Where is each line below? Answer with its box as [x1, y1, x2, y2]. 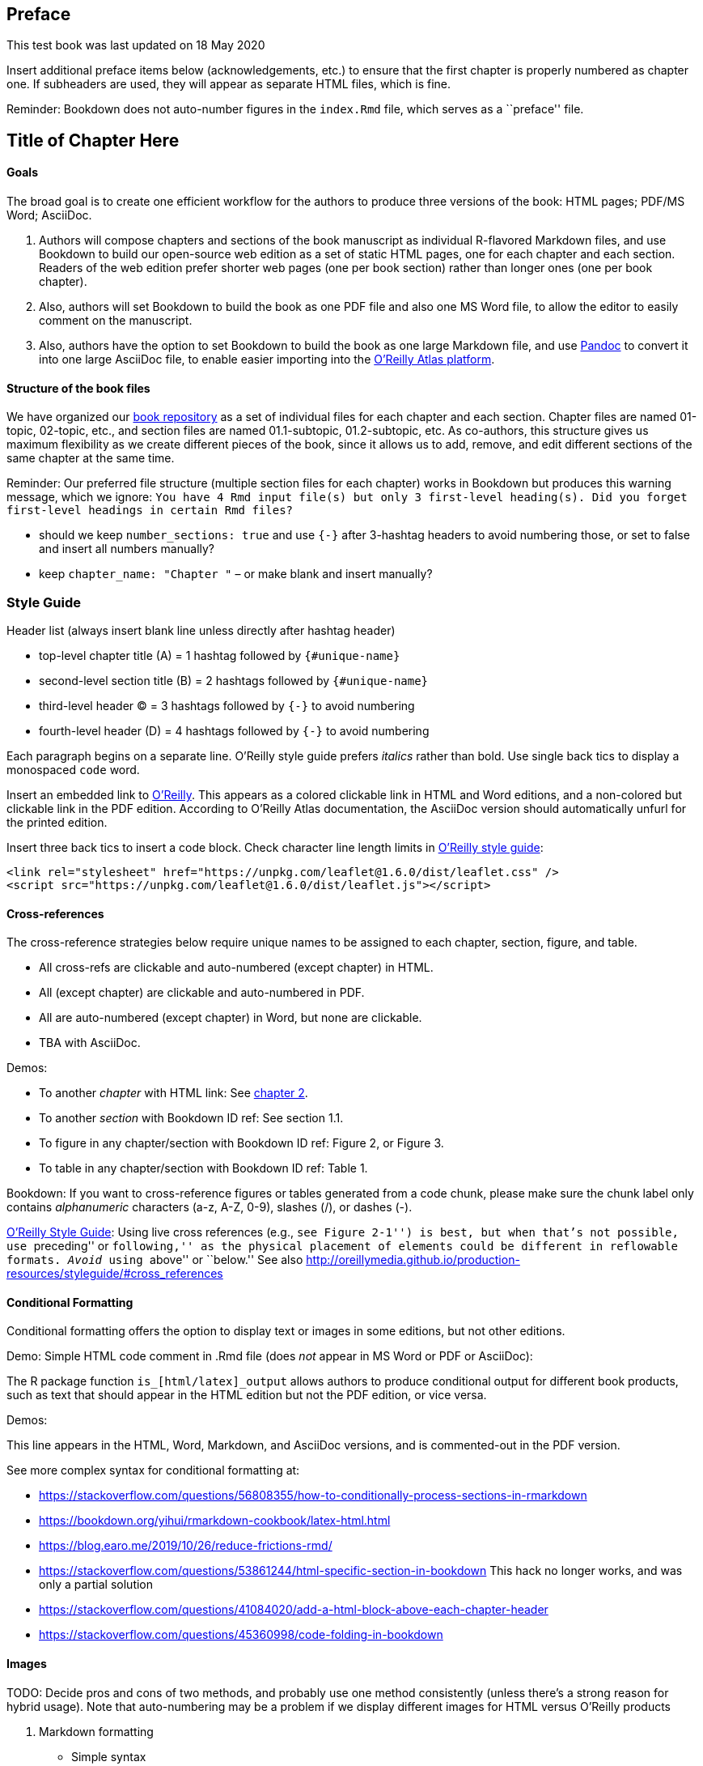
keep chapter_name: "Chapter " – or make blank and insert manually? [39, 567, 433, 581]
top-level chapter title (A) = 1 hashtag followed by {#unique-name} [39, 649, 400, 663]
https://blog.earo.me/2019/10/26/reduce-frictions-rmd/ [39, 1538, 332, 1553]
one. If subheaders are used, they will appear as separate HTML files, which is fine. [6, 77, 451, 91]
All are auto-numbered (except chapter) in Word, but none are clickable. [39, 1011, 422, 1025]
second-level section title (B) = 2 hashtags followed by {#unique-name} [39, 674, 429, 688]
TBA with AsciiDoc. [39, 1036, 141, 1050]
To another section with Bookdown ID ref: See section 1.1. [39, 1111, 344, 1126]
